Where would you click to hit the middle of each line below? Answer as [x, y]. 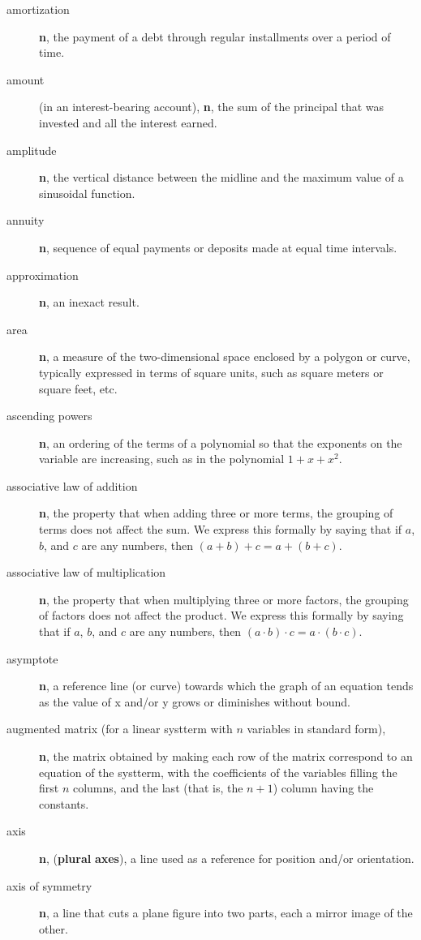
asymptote [32, 658]
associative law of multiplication [86, 572]
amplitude [32, 150]
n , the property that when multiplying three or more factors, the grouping [224, 599]
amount [26, 79]
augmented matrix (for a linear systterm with [120, 729]
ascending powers [49, 416]
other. [54, 928]
